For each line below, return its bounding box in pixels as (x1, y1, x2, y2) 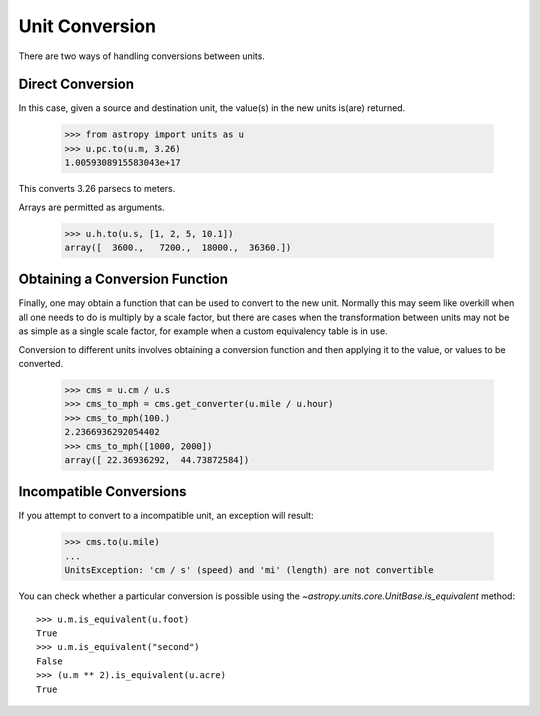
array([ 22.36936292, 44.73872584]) (64, 454, 250, 465)
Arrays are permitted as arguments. (18, 201, 165, 213)
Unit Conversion (18, 15, 157, 37)
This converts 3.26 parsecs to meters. (18, 183, 176, 195)
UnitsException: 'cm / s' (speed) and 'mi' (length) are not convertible (64, 565, 434, 576)
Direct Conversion (18, 76, 135, 93)
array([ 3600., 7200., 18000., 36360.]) (64, 241, 292, 253)
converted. (18, 358, 64, 370)
